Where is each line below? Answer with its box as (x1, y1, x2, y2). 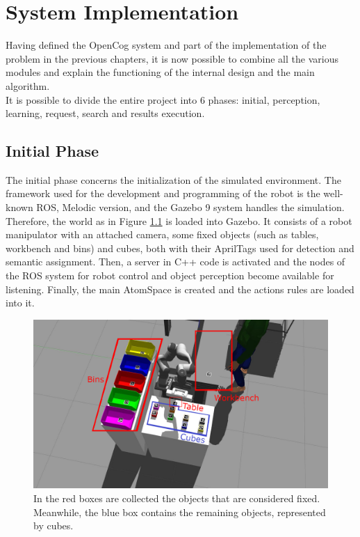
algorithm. (6, 78, 50, 93)
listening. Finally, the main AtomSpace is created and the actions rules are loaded (6, 281, 354, 296)
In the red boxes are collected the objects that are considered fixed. (33, 491, 320, 506)
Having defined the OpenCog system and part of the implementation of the (6, 38, 327, 52)
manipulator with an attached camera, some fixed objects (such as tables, (6, 227, 319, 242)
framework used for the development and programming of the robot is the (6, 186, 320, 201)
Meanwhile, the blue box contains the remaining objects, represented (33, 504, 326, 519)
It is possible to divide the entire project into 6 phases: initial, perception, (6, 92, 320, 107)
